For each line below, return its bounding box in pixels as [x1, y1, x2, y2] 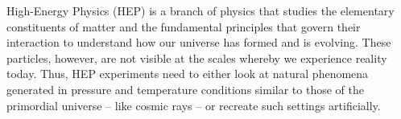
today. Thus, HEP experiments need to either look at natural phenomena [6, 65, 369, 82]
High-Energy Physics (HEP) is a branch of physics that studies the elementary [6, 2, 395, 18]
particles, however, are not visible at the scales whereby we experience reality [6, 49, 387, 66]
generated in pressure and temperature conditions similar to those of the [6, 80, 364, 97]
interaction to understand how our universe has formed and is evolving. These [6, 34, 391, 51]
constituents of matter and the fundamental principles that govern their [6, 18, 361, 35]
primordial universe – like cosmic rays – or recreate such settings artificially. [6, 96, 381, 113]
